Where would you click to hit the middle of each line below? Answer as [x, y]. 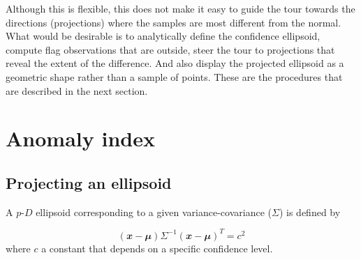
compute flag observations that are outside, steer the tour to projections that [170, 49]
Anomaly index [80, 138]
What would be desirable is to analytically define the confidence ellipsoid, [163, 36]
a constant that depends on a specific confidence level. [157, 248]
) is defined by [310, 212]
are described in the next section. [77, 90]
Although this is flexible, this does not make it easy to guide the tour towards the [180, 8]
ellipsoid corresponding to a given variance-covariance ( [154, 212]
